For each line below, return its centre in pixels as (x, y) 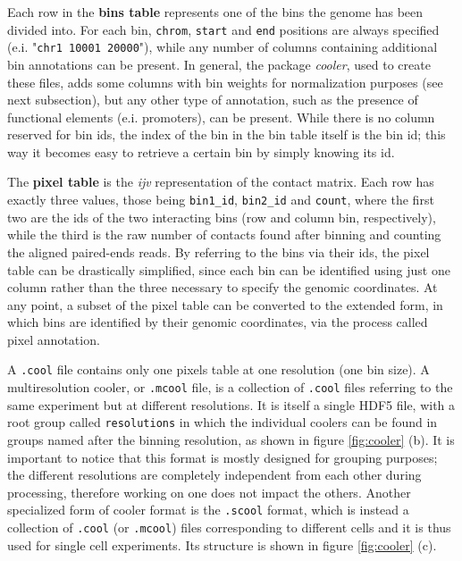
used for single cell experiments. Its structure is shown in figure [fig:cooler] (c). (222, 544)
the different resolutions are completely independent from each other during (214, 475)
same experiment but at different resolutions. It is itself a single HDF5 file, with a (231, 404)
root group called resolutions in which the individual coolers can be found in (223, 422)
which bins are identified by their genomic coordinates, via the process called (218, 322)
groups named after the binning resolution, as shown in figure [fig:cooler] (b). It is (231, 440)
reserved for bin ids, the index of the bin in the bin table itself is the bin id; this (227, 134)
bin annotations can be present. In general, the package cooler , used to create (219, 64)
